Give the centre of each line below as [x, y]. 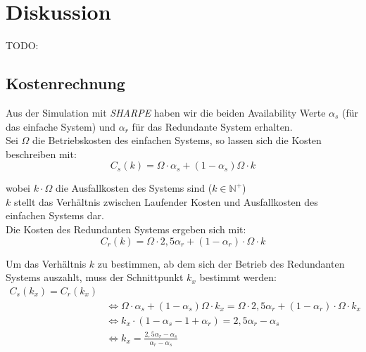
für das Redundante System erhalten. [212, 126]
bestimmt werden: [238, 277]
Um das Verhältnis [46, 263]
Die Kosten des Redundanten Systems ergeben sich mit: [126, 229]
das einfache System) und [61, 126]
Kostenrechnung [65, 83]
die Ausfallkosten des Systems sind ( [134, 188]
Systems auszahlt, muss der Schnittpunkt [95, 277]
